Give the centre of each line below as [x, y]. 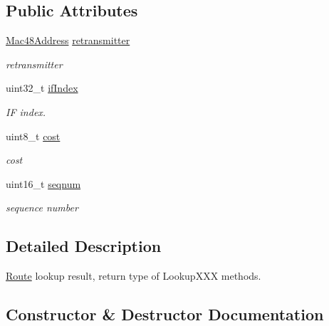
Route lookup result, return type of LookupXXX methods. [134, 276]
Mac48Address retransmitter [68, 40]
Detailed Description [84, 246]
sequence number [42, 207]
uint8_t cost [33, 136]
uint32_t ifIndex [42, 88]
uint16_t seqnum [43, 183]
